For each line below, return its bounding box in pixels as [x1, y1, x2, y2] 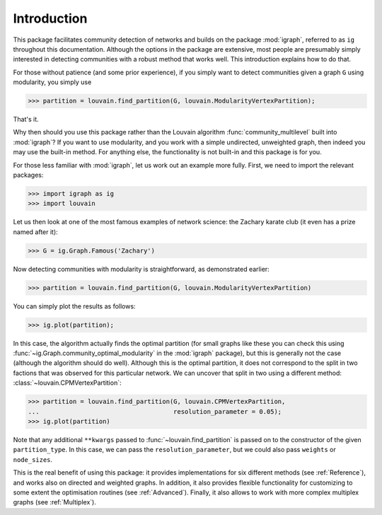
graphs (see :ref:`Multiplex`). [13, 498, 97, 507]
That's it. [13, 115, 39, 124]
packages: [13, 170, 44, 180]
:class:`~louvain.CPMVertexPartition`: [13, 378, 122, 387]
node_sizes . [13, 455, 53, 463]
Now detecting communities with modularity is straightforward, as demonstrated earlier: [13, 265, 270, 273]
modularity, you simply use [13, 78, 92, 86]
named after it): [13, 227, 58, 236]
